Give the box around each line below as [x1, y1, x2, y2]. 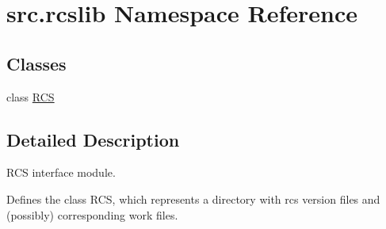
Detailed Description [6, 127, 180, 151]
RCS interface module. [6, 164, 116, 181]
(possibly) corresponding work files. [6, 206, 178, 223]
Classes [6, 51, 67, 75]
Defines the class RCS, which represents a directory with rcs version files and [6, 190, 380, 207]
